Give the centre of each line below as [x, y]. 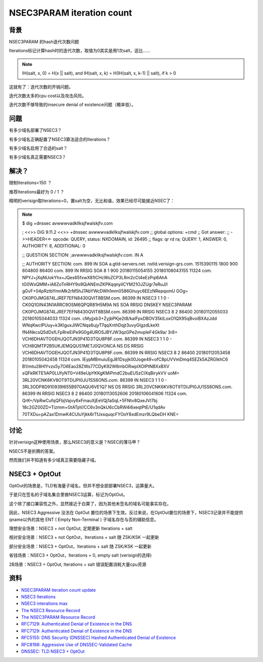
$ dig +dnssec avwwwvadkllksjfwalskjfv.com [67, 223]
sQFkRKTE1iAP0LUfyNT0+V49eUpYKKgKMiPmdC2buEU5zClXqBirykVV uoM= [101, 373]
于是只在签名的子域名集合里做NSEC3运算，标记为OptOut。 [68, 495]
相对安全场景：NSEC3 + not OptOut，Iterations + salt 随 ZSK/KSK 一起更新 [84, 538]
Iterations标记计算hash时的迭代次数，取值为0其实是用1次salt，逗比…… [80, 51]
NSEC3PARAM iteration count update [58, 590]
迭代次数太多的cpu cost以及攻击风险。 [48, 96]
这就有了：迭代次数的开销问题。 [41, 87]
